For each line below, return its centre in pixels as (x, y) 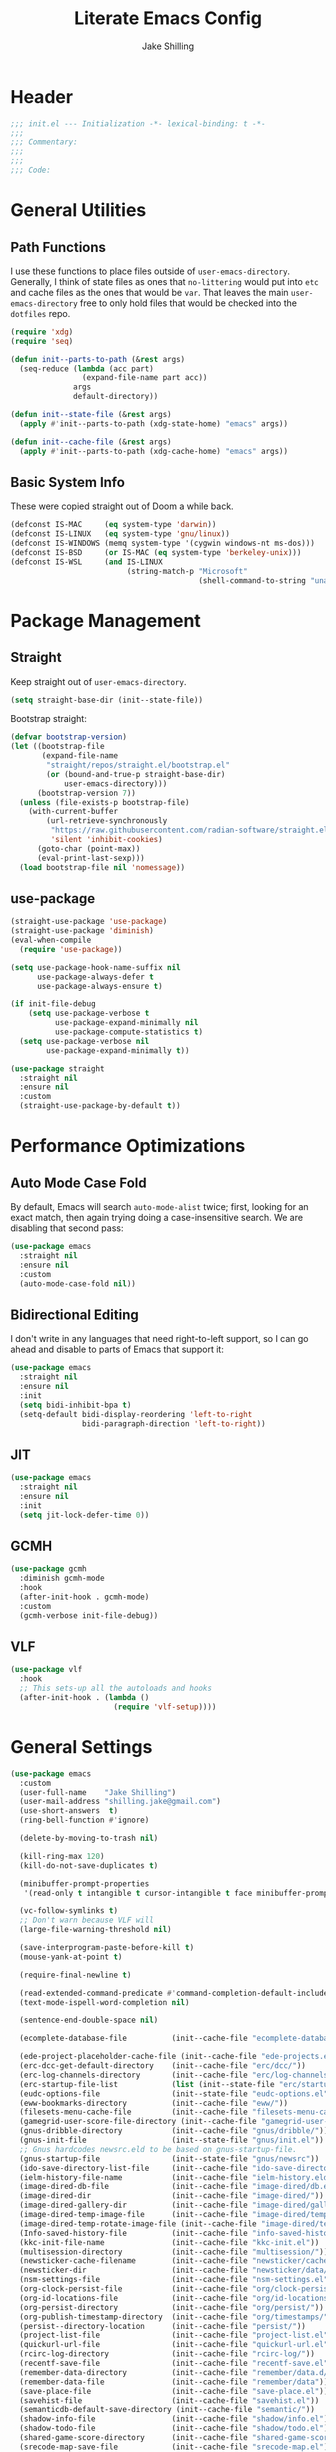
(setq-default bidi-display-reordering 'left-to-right (136, 1414)
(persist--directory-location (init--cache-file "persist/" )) (163, 2326)
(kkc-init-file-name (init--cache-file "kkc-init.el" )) (169, 2242)
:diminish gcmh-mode (62, 1578)
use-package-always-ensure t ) (99, 986)
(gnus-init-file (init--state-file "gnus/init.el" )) (172, 2140)
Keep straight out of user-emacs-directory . (98, 681)
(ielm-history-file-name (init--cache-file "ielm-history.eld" (176, 2177)
